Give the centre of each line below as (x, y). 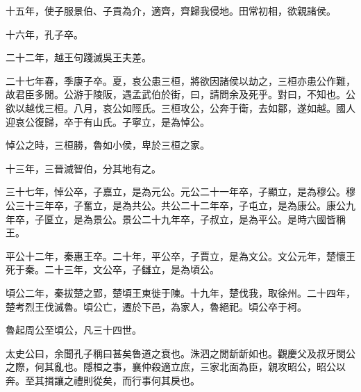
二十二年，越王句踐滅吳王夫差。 (78, 57)
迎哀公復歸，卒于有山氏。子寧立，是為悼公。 (108, 121)
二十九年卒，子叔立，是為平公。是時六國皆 (238, 219)
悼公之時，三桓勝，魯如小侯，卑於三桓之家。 (108, 145)
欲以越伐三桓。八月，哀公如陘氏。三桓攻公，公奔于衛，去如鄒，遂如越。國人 (180, 107)
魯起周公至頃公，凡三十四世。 (74, 330)
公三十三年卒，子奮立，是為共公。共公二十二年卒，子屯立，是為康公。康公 (176, 205)
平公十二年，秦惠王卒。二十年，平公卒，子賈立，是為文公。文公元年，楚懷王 (180, 255)
